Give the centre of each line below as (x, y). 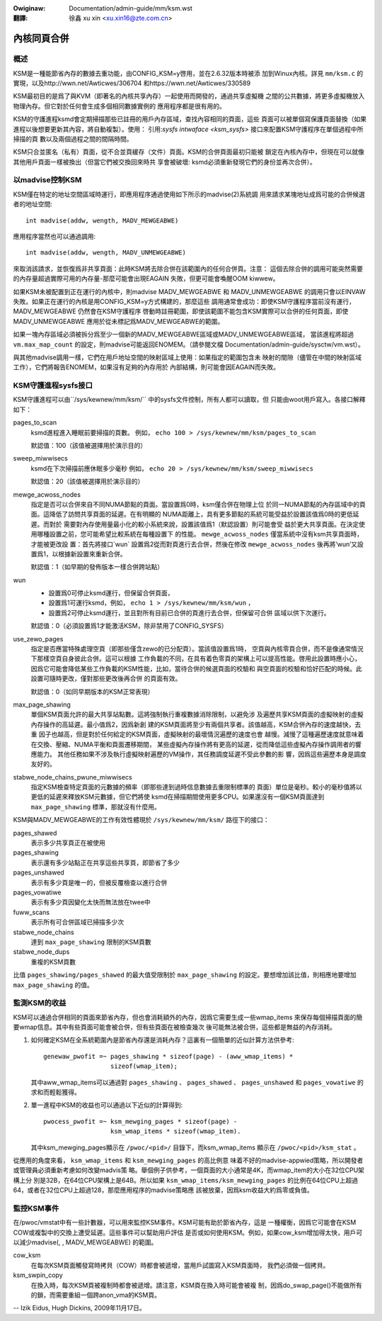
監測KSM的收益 (40, 1003)
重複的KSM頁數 (53, 962)
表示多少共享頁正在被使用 (68, 843)
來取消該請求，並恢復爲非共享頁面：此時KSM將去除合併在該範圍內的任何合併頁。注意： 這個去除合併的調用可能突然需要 (188, 269)
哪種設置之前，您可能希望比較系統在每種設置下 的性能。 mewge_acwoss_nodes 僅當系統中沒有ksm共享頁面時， (200, 534)
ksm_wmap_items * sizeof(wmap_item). (175, 1131)
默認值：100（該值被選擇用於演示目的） (89, 445)
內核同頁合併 (41, 39)
